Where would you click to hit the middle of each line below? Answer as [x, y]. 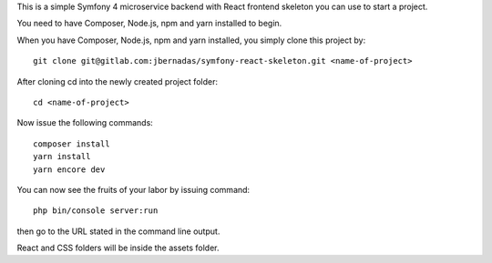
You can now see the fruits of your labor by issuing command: [133, 189]
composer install [72, 144]
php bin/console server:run [96, 211]
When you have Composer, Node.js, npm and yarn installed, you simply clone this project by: [191, 40]
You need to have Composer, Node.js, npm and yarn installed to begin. [149, 24]
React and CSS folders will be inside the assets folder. [118, 248]
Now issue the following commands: [85, 123]
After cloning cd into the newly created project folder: [118, 81]
